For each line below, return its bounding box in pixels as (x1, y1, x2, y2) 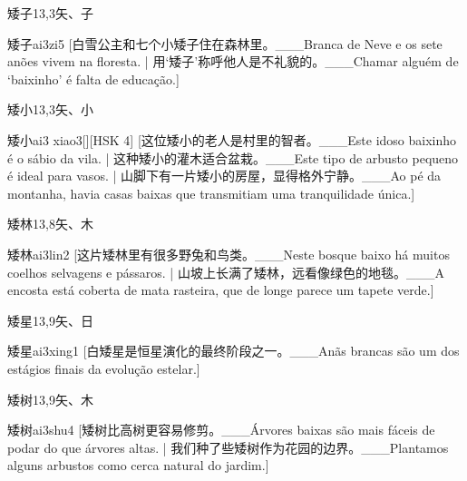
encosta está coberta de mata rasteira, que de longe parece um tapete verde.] (7, 280, 434, 299)
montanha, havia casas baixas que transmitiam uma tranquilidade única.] (7, 183, 415, 202)
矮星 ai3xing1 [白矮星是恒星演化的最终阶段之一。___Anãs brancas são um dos (7, 341, 460, 360)
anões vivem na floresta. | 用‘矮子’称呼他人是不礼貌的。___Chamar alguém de (7, 52, 459, 71)
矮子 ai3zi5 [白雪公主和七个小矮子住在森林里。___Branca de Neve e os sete (7, 34, 443, 53)
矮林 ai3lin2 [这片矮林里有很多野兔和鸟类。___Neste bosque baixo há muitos (7, 244, 450, 263)
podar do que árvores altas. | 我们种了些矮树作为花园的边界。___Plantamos (7, 437, 449, 456)
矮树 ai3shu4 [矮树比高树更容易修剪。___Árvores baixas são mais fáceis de (7, 420, 435, 439)
